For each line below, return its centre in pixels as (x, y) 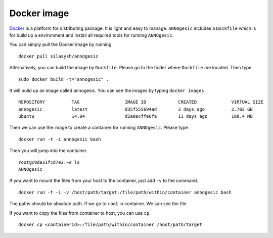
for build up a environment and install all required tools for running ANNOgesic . (92, 35)
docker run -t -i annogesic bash (60, 139)
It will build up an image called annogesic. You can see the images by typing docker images (107, 90)
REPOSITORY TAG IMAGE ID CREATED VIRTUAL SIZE (141, 102)
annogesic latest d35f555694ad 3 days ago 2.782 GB (135, 109)
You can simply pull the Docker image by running (60, 44)
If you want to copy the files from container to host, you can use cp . (80, 213)
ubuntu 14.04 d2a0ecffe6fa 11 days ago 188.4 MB (135, 116)
